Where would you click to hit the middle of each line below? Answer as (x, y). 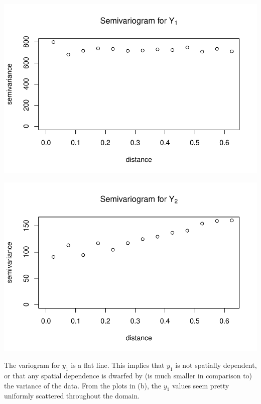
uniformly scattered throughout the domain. (72, 396)
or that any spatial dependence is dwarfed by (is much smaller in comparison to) (128, 375)
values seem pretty (201, 385)
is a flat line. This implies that (118, 365)
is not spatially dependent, (216, 365)
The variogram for (32, 365)
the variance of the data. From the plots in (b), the (83, 385)
